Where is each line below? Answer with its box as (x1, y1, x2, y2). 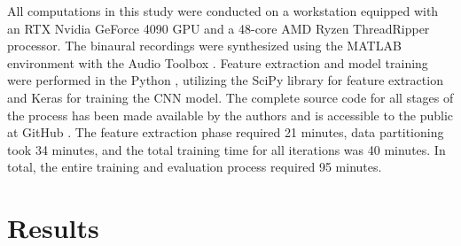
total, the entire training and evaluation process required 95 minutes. (7, 158, 382, 176)
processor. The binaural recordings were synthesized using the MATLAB (7, 36, 402, 55)
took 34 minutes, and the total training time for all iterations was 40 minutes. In (7, 140, 446, 158)
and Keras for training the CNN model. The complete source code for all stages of (7, 88, 454, 106)
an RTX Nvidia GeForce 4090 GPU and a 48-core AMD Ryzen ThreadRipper (7, 19, 430, 37)
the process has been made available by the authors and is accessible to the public (7, 105, 454, 124)
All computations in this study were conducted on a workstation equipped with (7, 2, 439, 19)
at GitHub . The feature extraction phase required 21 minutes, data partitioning (7, 123, 444, 142)
